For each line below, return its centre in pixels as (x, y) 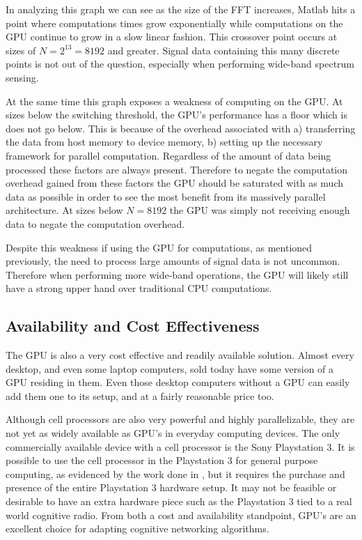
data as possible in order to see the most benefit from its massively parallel (166, 196)
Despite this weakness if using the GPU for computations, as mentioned (159, 247)
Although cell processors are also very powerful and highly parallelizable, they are (180, 419)
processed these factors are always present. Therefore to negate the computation (177, 169)
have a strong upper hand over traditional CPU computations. (139, 288)
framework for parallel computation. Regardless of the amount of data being (168, 155)
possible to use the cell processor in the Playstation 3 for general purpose (162, 460)
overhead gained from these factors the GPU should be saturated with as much (174, 183)
